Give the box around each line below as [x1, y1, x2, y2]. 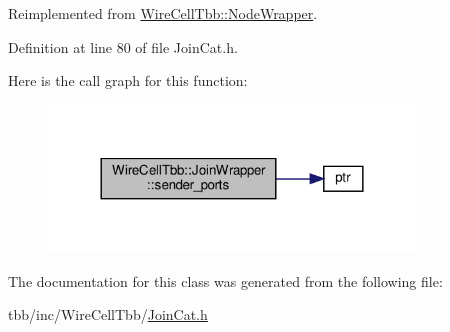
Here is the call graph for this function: [8, 70, 248, 91]
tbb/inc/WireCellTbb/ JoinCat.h [8, 304, 208, 325]
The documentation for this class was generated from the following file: [8, 270, 443, 291]
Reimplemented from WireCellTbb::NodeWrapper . [8, 3, 318, 23]
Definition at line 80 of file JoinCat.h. [8, 36, 238, 57]
